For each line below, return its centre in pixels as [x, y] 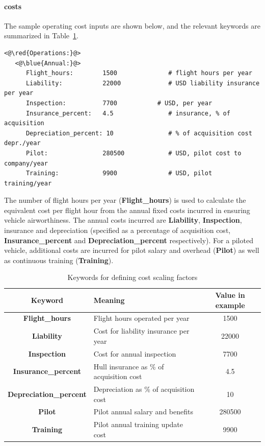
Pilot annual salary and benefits [143, 412]
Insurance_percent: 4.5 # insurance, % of [128, 113]
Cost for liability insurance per [141, 331]
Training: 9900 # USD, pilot [119, 173]
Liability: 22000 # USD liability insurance [143, 83]
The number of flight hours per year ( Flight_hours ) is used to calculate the [125, 200]
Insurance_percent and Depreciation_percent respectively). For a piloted [129, 240]
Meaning [109, 300]
